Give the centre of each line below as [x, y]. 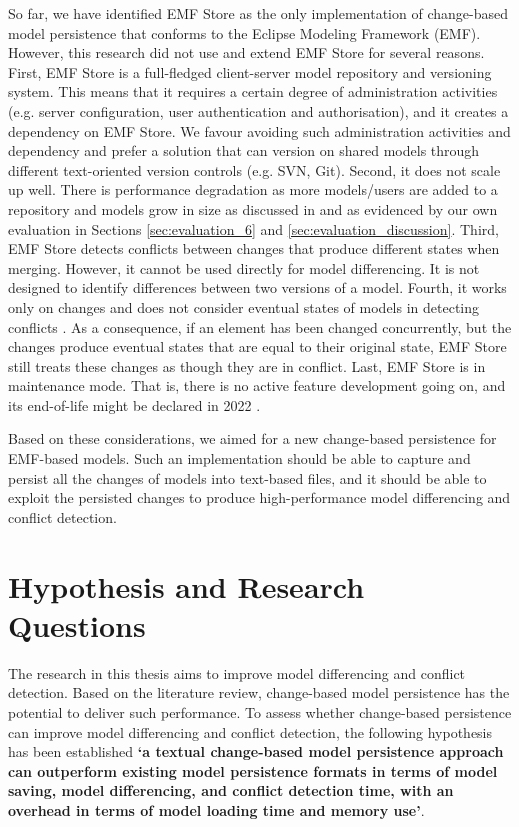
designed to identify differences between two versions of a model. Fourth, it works [257, 287]
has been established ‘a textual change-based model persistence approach [256, 751]
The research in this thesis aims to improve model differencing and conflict [237, 672]
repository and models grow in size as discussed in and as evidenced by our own [253, 208]
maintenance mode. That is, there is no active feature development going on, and [257, 385]
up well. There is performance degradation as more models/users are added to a [253, 189]
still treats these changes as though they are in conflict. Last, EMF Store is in [247, 365]
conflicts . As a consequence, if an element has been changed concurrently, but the [260, 326]
